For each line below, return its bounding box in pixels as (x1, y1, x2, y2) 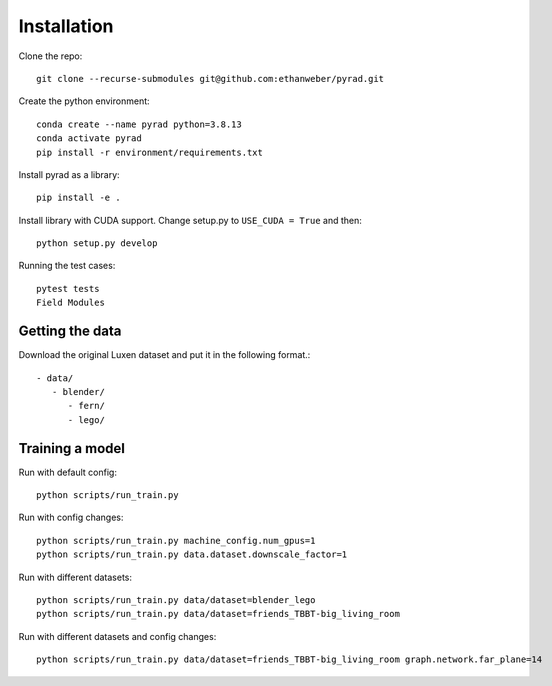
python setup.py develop (36, 238, 158, 249)
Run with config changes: (18, 511, 124, 524)
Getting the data (18, 323, 122, 340)
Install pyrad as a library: (18, 168, 120, 180)
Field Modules (36, 297, 105, 309)
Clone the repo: (18, 50, 83, 62)
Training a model (18, 440, 125, 457)
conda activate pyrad (36, 133, 142, 144)
